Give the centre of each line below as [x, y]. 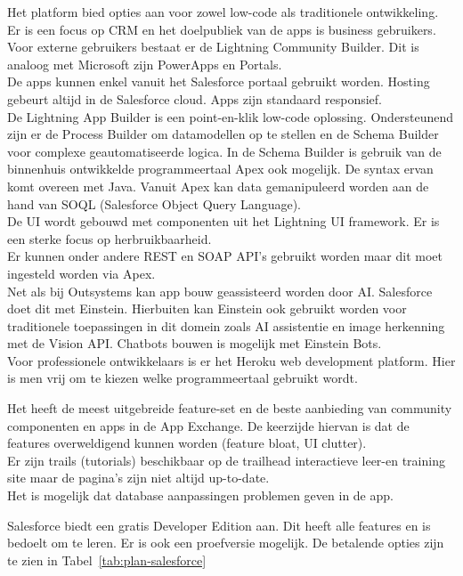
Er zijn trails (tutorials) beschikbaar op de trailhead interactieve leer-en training [226, 460]
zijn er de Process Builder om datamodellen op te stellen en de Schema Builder [223, 134]
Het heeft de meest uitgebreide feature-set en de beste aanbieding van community [230, 408]
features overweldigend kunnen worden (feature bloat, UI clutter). [187, 443]
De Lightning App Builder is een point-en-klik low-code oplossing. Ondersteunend [231, 116]
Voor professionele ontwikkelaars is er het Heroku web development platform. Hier [231, 360]
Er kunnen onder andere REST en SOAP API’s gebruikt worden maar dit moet [225, 256]
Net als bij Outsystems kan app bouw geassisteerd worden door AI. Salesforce [220, 291]
